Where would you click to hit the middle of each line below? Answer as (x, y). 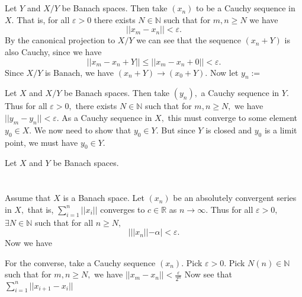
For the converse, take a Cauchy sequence (80, 262)
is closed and (229, 130)
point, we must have (41, 142)
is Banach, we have (79, 72)
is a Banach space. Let (104, 198)
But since (178, 130)
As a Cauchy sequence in (107, 117)
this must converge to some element (232, 117)
